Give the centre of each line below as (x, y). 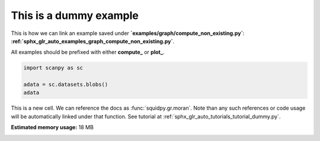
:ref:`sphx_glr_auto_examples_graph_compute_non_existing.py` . (93, 41)
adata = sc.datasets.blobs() (66, 85)
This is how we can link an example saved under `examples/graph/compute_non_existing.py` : (128, 33)
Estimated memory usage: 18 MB (52, 127)
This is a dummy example (75, 15)
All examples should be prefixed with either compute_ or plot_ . (88, 52)
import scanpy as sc (53, 68)
